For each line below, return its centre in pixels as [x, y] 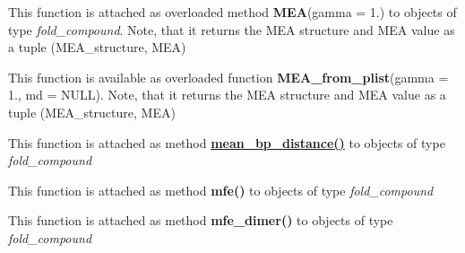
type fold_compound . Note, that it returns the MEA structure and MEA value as [232, 29]
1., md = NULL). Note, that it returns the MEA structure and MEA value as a [227, 95]
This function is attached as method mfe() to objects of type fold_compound [221, 190]
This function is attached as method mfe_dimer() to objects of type [201, 220]
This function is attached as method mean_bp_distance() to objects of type [227, 142]
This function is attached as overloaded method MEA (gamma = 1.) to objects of [232, 12]
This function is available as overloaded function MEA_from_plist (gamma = [228, 77]
